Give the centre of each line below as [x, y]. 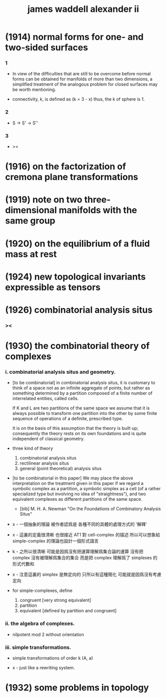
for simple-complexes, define [42, 590]
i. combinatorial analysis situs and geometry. [60, 372]
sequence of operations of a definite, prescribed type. [68, 419]
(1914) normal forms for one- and [74, 37]
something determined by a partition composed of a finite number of [82, 393]
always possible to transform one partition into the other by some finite [85, 413]
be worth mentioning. [34, 90]
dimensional [31, 210]
